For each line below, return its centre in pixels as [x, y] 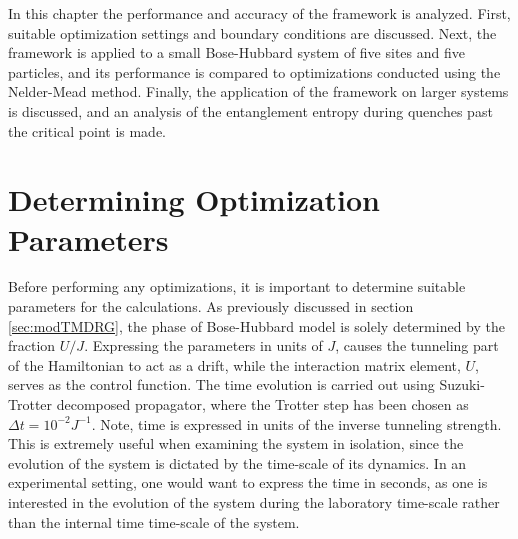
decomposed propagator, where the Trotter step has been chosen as [262, 404]
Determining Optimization [194, 199]
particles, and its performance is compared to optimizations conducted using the [254, 71]
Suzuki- [462, 384]
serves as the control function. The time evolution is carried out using [221, 384]
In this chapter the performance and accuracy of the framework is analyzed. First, [259, 13]
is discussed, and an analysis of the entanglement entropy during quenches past [250, 110]
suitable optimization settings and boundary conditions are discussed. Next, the [252, 32]
